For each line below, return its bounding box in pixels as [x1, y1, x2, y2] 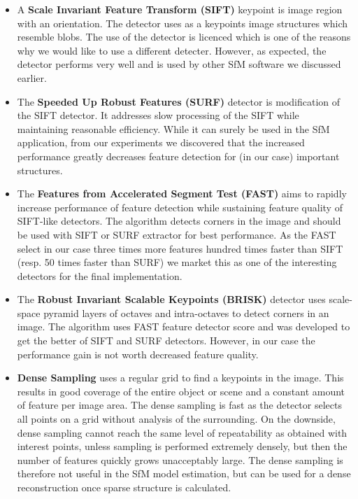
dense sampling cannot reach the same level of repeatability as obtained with [17, 425, 348, 440]
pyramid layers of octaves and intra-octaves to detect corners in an [43, 305, 329, 320]
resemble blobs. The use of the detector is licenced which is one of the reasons [17, 29, 351, 44]
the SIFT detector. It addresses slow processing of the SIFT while [17, 108, 299, 122]
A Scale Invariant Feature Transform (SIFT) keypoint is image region [17, 2, 343, 16]
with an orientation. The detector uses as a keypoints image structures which [17, 15, 348, 30]
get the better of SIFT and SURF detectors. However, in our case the [17, 333, 315, 348]
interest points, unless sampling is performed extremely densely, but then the [17, 439, 348, 454]
